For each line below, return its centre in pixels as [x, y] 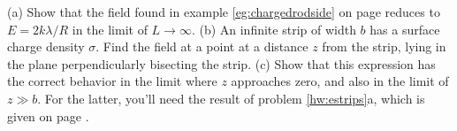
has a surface [405, 29]
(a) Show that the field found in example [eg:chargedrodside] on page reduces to [224, 12]
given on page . [48, 116]
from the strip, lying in [384, 46]
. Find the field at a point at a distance [202, 46]
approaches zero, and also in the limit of [340, 81]
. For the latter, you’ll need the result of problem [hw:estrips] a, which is [231, 98]
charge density [46, 46]
